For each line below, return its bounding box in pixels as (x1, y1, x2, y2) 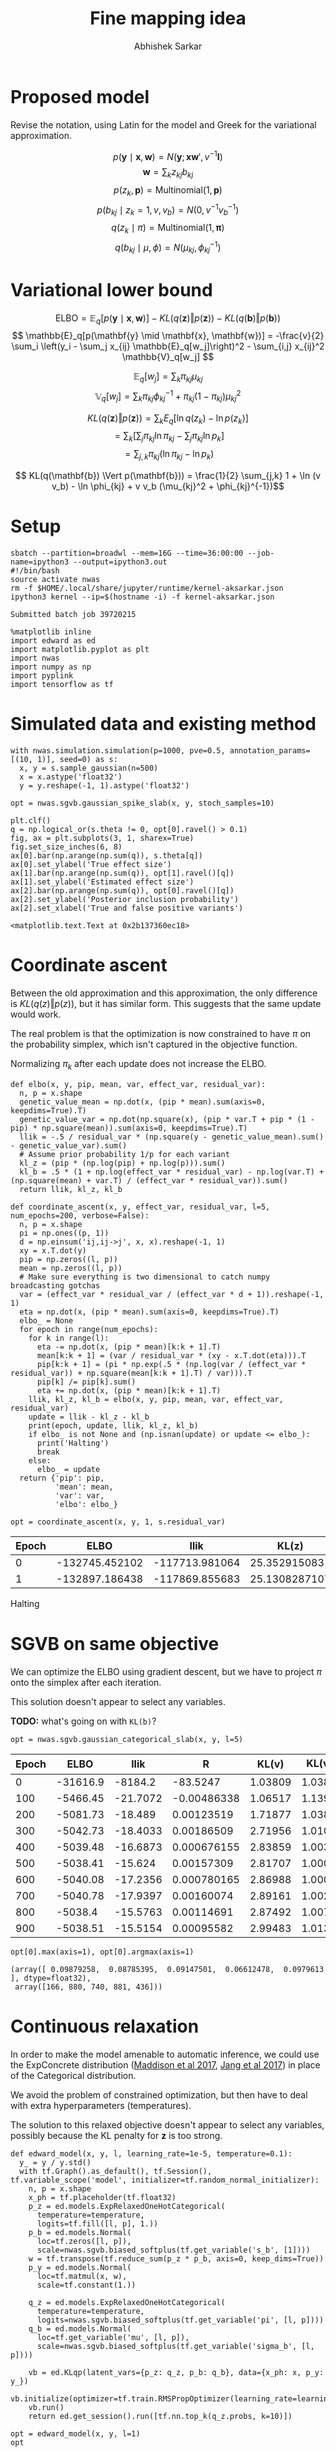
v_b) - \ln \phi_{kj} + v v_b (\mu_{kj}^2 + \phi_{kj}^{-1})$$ (51, 480, 285, 492)
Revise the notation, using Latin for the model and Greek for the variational (10, 118, 317, 131)
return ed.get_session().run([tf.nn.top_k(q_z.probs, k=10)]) (28, 2411, 293, 2421)
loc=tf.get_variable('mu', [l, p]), (36, 2332, 190, 2342)
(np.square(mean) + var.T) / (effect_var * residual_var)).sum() (10, 1175, 288, 1186)
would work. (10, 1008, 62, 1020)
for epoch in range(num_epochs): (19, 1324, 159, 1334)
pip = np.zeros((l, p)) (19, 1254, 118, 1264)
